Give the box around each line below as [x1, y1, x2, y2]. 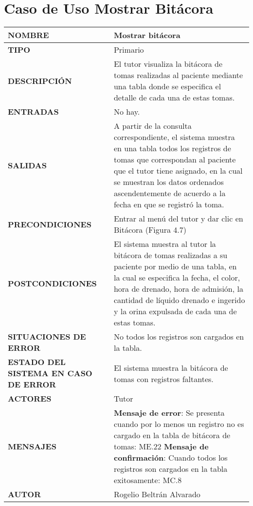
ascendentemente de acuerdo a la [113, 187, 226, 199]
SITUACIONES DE [8, 331, 86, 343]
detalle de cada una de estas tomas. [113, 92, 235, 103]
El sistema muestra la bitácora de [113, 362, 228, 373]
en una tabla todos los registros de [113, 142, 231, 154]
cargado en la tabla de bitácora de [113, 429, 231, 441]
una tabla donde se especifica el [113, 81, 221, 92]
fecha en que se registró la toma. [113, 199, 224, 210]
